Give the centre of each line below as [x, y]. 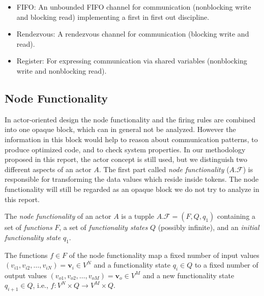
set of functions [28, 227]
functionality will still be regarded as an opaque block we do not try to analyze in [132, 189]
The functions [26, 255]
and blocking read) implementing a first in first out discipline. [113, 17]
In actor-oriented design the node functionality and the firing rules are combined [130, 119]
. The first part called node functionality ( [164, 169]
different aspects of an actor [48, 169]
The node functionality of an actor [58, 216]
